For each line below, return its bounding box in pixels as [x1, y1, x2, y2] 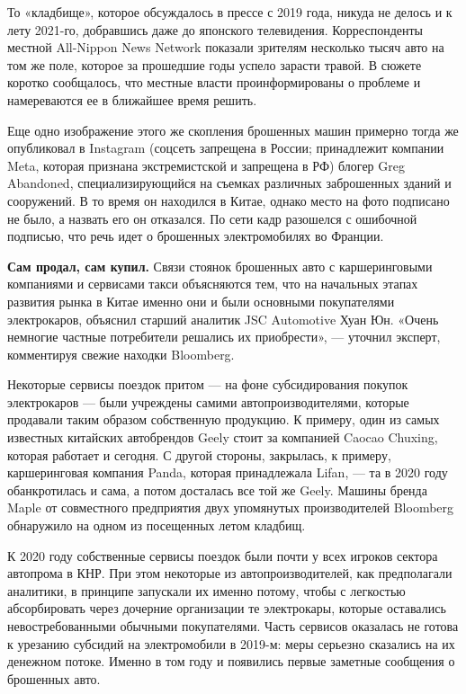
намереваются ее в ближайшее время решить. [7, 90, 257, 109]
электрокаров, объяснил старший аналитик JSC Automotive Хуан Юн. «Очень [7, 309, 439, 328]
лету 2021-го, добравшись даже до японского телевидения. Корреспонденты [7, 20, 423, 39]
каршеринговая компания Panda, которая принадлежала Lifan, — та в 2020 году [7, 463, 448, 482]
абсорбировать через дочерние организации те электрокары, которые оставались [7, 599, 446, 618]
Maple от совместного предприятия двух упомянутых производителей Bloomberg [7, 498, 454, 517]
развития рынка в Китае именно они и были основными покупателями [7, 291, 395, 310]
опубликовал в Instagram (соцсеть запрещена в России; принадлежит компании [7, 138, 444, 157]
